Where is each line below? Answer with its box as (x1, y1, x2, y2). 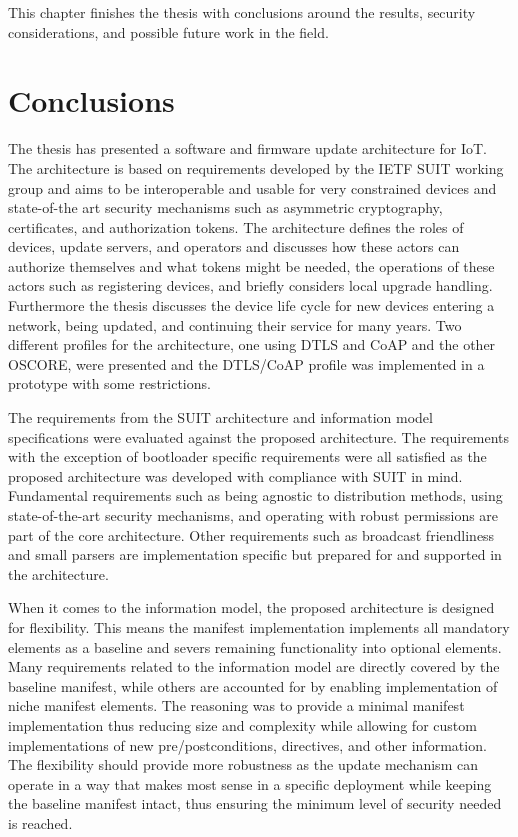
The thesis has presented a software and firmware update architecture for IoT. (8, 138, 487, 159)
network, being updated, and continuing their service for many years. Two (8, 314, 462, 335)
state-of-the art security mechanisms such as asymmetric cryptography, (8, 197, 443, 218)
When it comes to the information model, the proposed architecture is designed (8, 597, 495, 618)
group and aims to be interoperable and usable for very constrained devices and (8, 177, 497, 198)
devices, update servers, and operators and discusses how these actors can (8, 236, 460, 257)
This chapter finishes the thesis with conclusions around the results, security (8, 2, 476, 22)
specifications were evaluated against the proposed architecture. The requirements (8, 426, 510, 447)
